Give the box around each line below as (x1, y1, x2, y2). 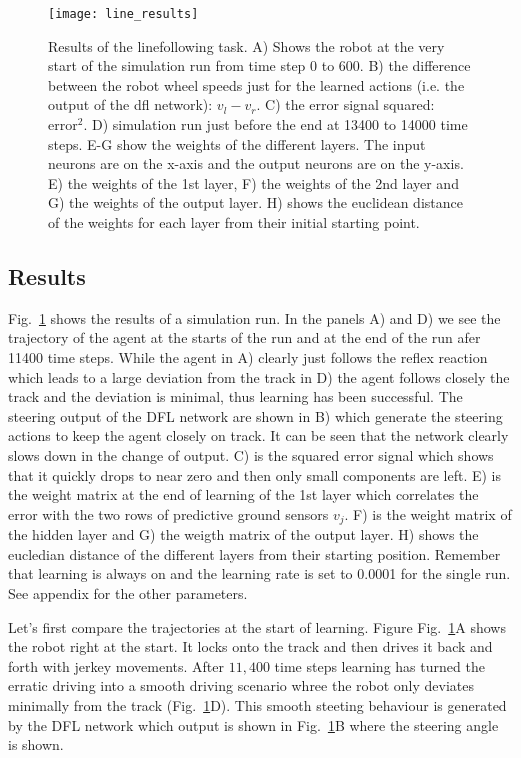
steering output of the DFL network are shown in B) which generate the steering (8, 405, 503, 426)
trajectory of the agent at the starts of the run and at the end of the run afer (8, 327, 481, 348)
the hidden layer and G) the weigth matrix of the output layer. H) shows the (8, 524, 479, 545)
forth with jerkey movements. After (8, 655, 225, 676)
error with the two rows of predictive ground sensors (8, 503, 329, 524)
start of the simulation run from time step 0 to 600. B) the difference (48, 55, 471, 76)
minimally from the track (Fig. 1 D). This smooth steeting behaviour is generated (8, 694, 507, 715)
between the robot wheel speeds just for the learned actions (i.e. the (48, 74, 465, 95)
